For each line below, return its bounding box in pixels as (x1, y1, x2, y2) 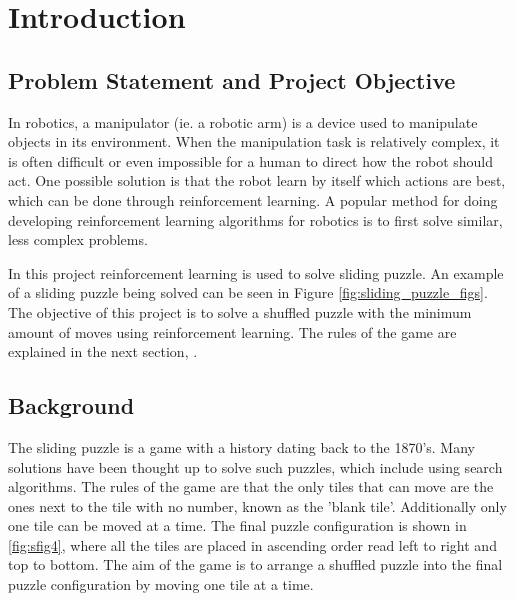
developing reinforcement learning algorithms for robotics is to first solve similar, (8, 209, 503, 230)
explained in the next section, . (8, 341, 198, 362)
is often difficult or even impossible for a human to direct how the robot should (8, 150, 494, 171)
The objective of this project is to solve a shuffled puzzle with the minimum (8, 301, 472, 322)
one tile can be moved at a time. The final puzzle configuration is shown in (8, 515, 467, 536)
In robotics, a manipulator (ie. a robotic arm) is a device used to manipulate (8, 111, 478, 132)
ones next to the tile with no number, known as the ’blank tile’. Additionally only (8, 495, 507, 516)
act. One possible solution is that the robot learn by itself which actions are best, (8, 170, 506, 191)
